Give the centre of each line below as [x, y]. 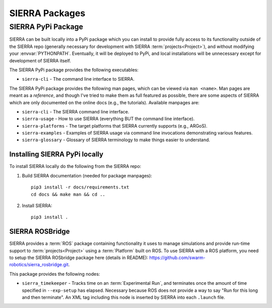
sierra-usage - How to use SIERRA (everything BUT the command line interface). [108, 119]
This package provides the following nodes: [55, 274]
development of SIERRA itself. [40, 60]
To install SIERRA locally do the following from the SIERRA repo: [75, 166]
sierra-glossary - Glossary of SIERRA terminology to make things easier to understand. [116, 140]
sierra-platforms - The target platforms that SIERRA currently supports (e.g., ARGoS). [115, 126]
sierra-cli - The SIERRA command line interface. [76, 111]
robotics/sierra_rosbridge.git [39, 265]
